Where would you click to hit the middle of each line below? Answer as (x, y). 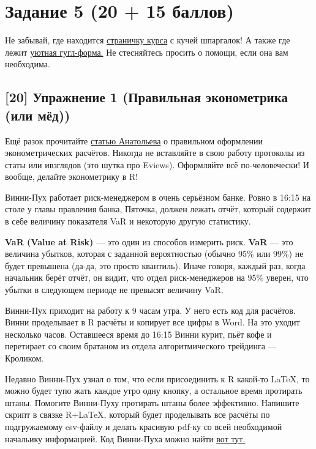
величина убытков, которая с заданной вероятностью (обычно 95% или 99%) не (154, 254)
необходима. (28, 64)
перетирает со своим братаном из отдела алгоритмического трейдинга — (141, 346)
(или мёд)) (38, 115)
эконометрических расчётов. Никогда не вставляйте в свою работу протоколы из (155, 153)
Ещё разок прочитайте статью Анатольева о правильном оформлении (134, 140)
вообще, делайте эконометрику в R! (72, 176)
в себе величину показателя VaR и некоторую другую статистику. (128, 221)
